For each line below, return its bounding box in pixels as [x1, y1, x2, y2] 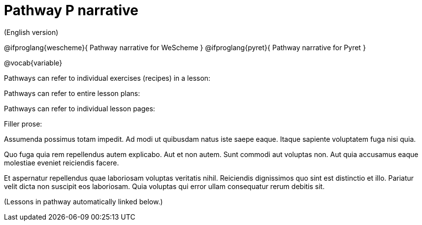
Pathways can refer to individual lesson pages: [4, 104, 155, 113]
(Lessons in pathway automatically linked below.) [4, 197, 163, 206]
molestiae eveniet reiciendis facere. [4, 158, 119, 167]
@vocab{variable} [4, 58, 63, 67]
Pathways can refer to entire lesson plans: [4, 89, 140, 97]
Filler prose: [4, 119, 42, 128]
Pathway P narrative [4, 2, 138, 19]
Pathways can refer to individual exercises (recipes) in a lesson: [4, 73, 211, 82]
